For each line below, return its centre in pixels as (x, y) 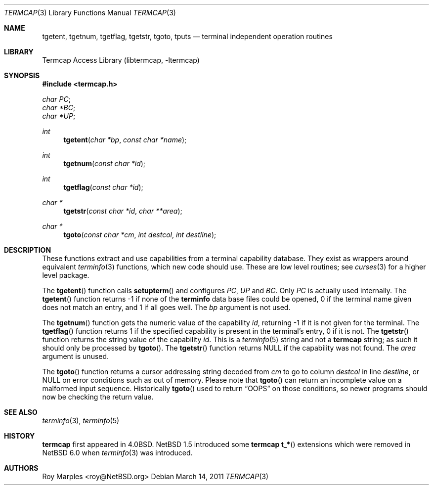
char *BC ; (59, 108)
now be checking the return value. (98, 397)
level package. (66, 275)
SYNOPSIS (22, 75)
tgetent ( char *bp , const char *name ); (125, 140)
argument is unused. (76, 356)
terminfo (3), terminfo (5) (81, 421)
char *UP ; (59, 116)
